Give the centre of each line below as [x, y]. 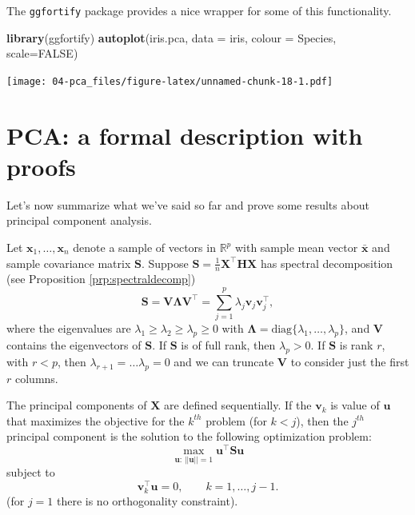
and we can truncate [224, 361]
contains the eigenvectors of [74, 344]
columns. [36, 378]
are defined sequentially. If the [238, 405]
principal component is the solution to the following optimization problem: [189, 436]
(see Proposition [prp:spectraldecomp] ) [101, 279]
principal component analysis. [79, 220]
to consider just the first [350, 361]
